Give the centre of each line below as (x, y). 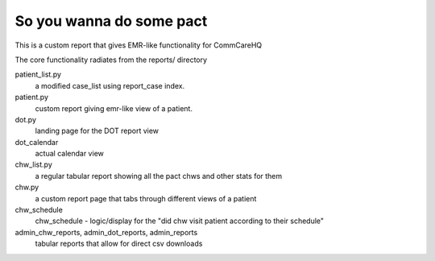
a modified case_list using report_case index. (110, 85)
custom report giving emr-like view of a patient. (114, 108)
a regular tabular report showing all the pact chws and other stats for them (159, 176)
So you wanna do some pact (111, 21)
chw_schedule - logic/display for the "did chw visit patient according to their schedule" (180, 221)
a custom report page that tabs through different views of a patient (146, 198)
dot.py (25, 119)
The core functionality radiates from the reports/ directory (111, 60)
